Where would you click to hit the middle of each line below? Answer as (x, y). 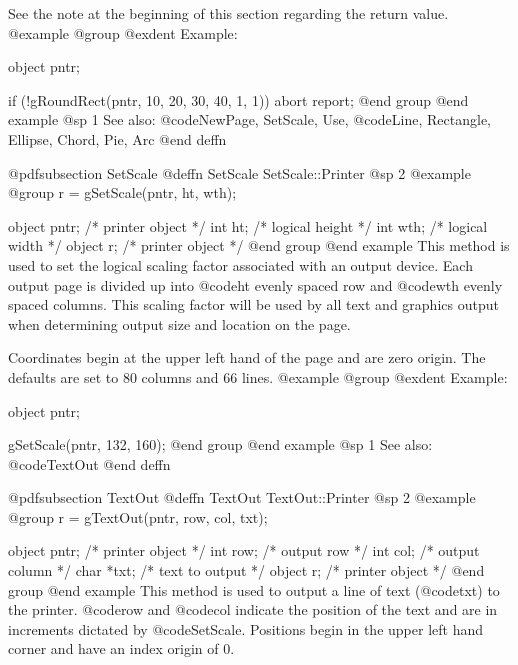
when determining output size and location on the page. (179, 323)
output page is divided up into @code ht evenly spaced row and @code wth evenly (255, 284)
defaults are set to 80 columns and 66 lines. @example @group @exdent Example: (258, 376)
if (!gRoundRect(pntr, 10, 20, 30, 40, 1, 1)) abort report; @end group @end (238, 99)
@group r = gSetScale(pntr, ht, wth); (122, 192)
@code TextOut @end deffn (89, 463)
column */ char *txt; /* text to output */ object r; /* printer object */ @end (246, 570)
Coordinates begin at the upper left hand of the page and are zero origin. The (247, 357)
